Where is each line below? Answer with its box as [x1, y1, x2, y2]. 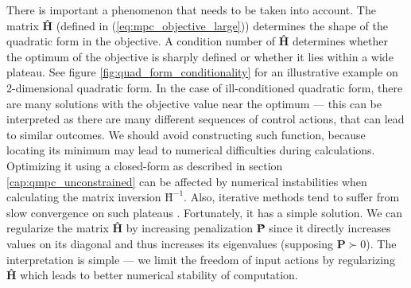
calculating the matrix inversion [6, 189, 161, 205]
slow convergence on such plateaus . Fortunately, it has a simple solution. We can [6, 204, 403, 220]
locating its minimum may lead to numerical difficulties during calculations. [6, 142, 375, 158]
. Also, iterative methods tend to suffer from [184, 189, 400, 205]
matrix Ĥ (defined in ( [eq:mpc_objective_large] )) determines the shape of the [6, 17, 388, 33]
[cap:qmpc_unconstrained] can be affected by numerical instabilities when [6, 173, 367, 189]
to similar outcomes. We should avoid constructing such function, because [6, 126, 366, 142]
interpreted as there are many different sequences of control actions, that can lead [6, 111, 405, 127]
